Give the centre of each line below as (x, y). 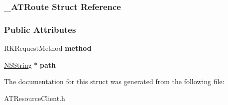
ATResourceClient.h (35, 98)
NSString (18, 64)
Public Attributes (40, 29)
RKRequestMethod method (48, 48)
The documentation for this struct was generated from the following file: (114, 81)
